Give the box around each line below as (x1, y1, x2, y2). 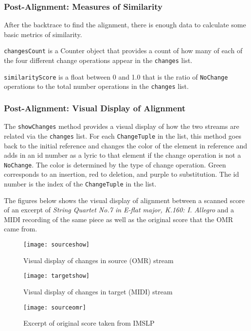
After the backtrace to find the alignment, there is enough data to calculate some (4, 20, 246, 30)
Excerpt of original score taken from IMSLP (23, 318, 155, 328)
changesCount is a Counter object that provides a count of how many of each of (4, 45, 243, 56)
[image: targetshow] (23, 272, 90, 280)
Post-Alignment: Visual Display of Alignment (4, 102, 186, 114)
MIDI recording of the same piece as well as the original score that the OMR (4, 214, 233, 224)
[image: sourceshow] (23, 241, 90, 248)
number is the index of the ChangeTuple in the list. (4, 179, 157, 188)
